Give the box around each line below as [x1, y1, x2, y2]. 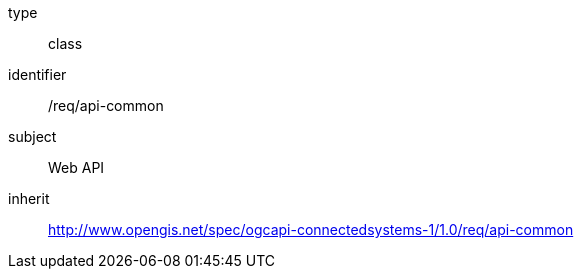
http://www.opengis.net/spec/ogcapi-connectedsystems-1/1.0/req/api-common [48, 221, 574, 238]
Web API [48, 159, 105, 176]
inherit [8, 190, 50, 207]
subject [8, 128, 57, 145]
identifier [8, 66, 67, 83]
